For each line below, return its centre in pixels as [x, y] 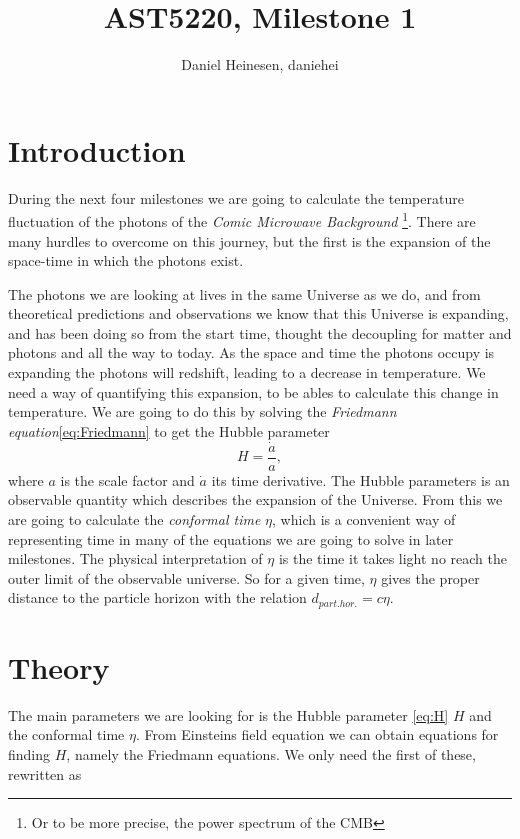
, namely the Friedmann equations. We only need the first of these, [271, 754]
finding [29, 754]
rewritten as [45, 773]
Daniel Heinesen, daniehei [260, 64]
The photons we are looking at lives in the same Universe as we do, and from [244, 293]
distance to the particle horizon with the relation [157, 597]
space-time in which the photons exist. [126, 260]
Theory [59, 666]
